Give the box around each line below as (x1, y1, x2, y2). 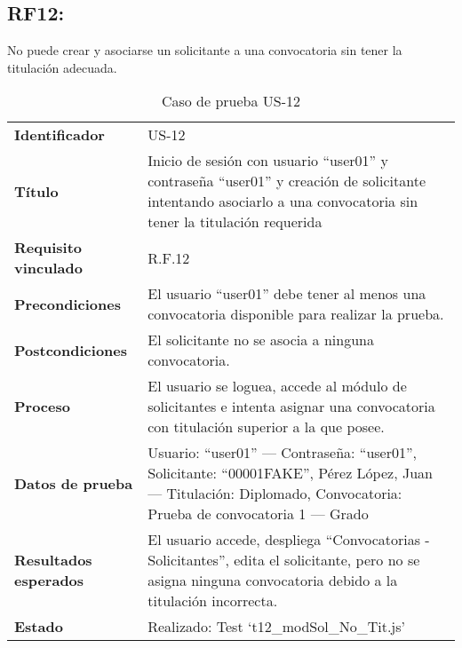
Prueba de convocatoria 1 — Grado (147, 503, 369, 525)
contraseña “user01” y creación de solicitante (147, 170, 426, 192)
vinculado (14, 257, 83, 279)
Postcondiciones (14, 339, 128, 360)
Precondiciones (14, 293, 121, 314)
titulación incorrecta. (147, 590, 278, 612)
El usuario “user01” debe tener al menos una (147, 283, 426, 304)
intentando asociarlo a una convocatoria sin (147, 191, 418, 212)
